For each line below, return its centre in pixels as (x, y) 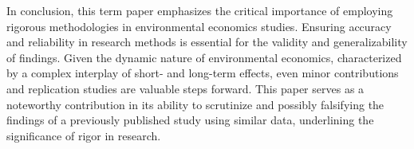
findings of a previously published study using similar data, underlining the (190, 120)
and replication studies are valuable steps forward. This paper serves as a (185, 88)
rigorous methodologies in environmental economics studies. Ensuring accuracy (199, 26)
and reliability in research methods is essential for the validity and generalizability (207, 42)
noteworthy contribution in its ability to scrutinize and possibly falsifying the (195, 104)
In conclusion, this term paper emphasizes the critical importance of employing (200, 10)
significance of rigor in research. (84, 135)
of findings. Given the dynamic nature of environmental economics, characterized (204, 57)
